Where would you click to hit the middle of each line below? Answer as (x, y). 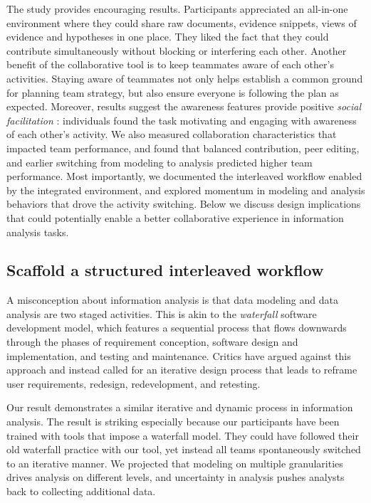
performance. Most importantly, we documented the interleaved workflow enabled (184, 176)
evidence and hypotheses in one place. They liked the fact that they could (168, 37)
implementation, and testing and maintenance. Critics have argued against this (179, 355)
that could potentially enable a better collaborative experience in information (175, 217)
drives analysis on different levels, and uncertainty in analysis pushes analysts (176, 477)
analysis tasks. (38, 232)
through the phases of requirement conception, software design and (152, 342)
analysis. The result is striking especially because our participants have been (173, 422)
